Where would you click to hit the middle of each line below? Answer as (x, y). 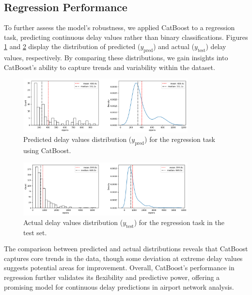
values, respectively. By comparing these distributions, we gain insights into (116, 58)
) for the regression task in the (179, 222)
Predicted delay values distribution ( (78, 139)
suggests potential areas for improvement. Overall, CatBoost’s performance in (119, 268)
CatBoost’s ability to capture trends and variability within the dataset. (110, 67)
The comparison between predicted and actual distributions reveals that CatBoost (126, 249)
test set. (35, 232)
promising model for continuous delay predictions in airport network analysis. (119, 286)
